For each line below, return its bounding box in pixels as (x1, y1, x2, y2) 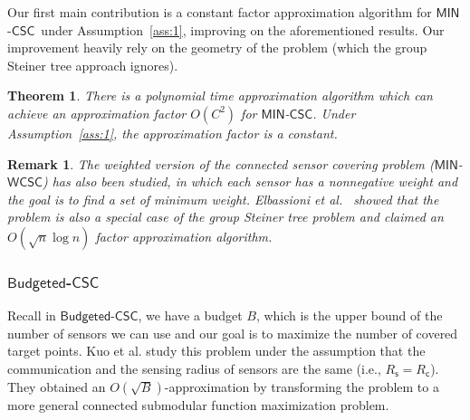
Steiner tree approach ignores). (7, 55, 178, 74)
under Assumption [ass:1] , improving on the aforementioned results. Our (41, 20, 445, 39)
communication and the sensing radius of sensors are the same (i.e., (7, 358, 381, 377)
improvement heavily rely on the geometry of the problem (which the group (7, 38, 427, 57)
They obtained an (7, 377, 106, 396)
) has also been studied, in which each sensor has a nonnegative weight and (42, 172, 458, 191)
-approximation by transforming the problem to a (164, 377, 439, 396)
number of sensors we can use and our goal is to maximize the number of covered (7, 323, 458, 342)
